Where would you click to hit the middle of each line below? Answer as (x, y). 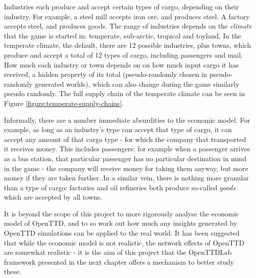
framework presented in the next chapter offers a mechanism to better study (119, 261)
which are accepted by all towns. (53, 197)
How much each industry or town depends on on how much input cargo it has (121, 64)
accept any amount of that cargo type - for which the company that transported (125, 139)
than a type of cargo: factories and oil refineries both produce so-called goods (120, 187)
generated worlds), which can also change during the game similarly (137, 84)
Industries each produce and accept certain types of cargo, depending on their (122, 6)
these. (13, 271)
